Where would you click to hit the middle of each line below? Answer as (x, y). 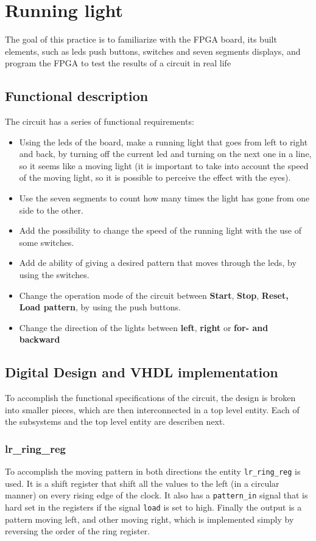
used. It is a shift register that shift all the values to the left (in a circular (142, 483)
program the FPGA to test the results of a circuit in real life (118, 63)
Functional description (77, 96)
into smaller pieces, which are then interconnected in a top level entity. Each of (152, 409)
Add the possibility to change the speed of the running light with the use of (160, 230)
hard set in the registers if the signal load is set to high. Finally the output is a (153, 507)
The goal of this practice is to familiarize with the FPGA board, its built (141, 39)
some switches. (47, 242)
